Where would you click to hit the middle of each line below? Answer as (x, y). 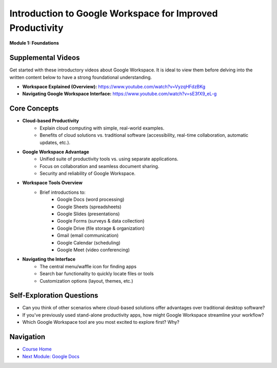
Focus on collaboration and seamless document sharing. (100, 166)
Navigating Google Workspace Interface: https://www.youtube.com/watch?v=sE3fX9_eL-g (120, 94)
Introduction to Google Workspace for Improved (114, 13)
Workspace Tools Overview (53, 183)
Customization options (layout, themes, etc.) (86, 281)
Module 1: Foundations (34, 43)
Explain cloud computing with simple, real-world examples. (102, 128)
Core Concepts (34, 109)
